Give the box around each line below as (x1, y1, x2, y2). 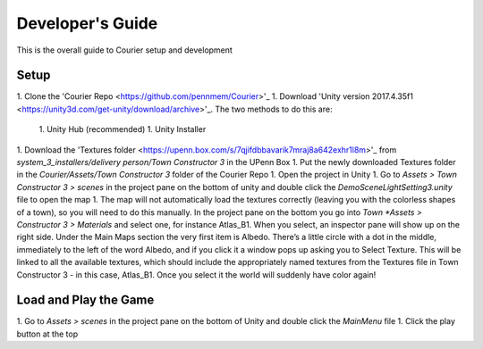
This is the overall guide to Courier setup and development (16, 45, 233, 55)
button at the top (16, 328, 79, 339)
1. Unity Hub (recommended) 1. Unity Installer (38, 124, 207, 135)
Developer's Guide (16, 13, 158, 33)
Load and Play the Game (16, 293, 155, 308)
